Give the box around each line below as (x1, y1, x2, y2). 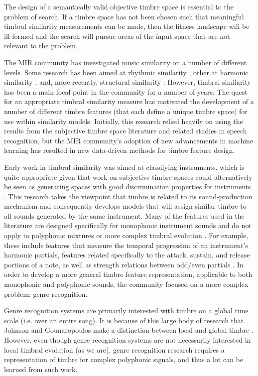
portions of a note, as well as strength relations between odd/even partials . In (4, 259, 244, 269)
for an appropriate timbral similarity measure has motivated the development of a (4, 96, 254, 107)
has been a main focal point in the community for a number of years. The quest (4, 86, 248, 97)
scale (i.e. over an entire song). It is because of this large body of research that (4, 315, 244, 325)
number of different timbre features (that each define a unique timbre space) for (4, 106, 248, 116)
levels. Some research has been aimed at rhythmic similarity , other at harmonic (4, 67, 249, 77)
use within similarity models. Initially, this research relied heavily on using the (4, 116, 243, 126)
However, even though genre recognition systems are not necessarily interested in (4, 335, 251, 345)
